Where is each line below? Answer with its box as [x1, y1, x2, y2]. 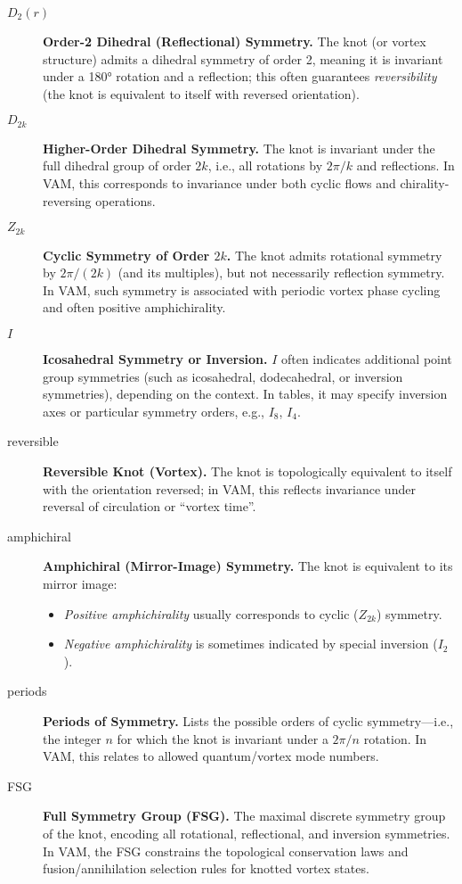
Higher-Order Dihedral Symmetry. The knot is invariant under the [43, 138, 435, 157]
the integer [43, 729, 101, 748]
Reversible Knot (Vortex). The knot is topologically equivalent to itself [43, 462, 452, 480]
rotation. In [363, 729, 427, 748]
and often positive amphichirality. [43, 298, 226, 317]
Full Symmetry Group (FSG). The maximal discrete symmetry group [43, 806, 446, 825]
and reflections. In [356, 156, 455, 175]
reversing [43, 191, 92, 210]
